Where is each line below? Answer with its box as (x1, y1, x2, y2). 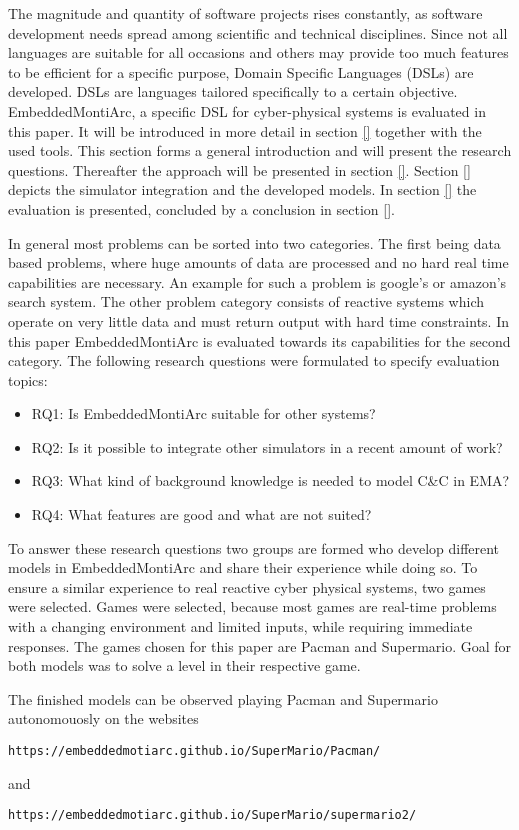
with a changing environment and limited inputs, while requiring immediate (8, 616, 473, 637)
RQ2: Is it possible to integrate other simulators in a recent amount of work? (31, 436, 503, 457)
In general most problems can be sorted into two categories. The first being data (8, 232, 501, 253)
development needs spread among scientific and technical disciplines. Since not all (8, 22, 508, 43)
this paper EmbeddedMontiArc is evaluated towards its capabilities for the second (8, 330, 511, 351)
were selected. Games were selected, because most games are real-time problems (8, 596, 497, 617)
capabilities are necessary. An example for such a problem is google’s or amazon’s (8, 271, 507, 292)
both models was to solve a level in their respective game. (8, 655, 361, 676)
